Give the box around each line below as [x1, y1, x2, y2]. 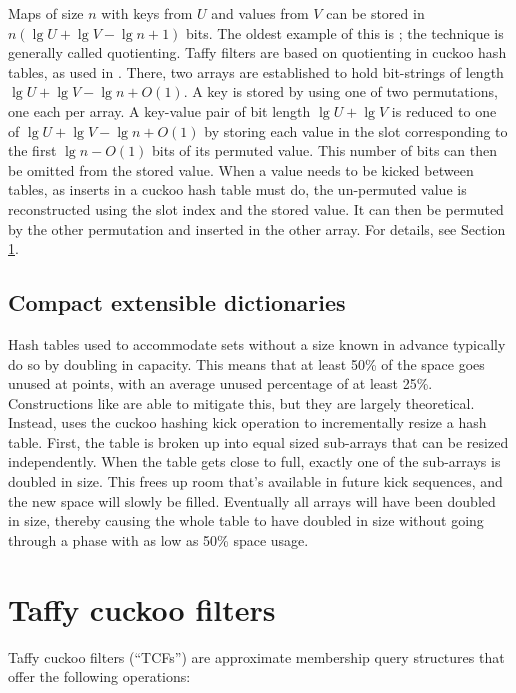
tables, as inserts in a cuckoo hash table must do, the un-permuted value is [8, 179, 467, 200]
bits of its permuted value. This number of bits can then [152, 140, 497, 161]
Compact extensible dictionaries [8, 287, 346, 318]
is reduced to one [391, 100, 497, 121]
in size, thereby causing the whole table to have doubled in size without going [8, 510, 484, 531]
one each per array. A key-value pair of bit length [8, 100, 311, 121]
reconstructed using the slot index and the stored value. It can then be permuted [8, 198, 504, 219]
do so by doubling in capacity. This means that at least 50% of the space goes [8, 353, 485, 374]
